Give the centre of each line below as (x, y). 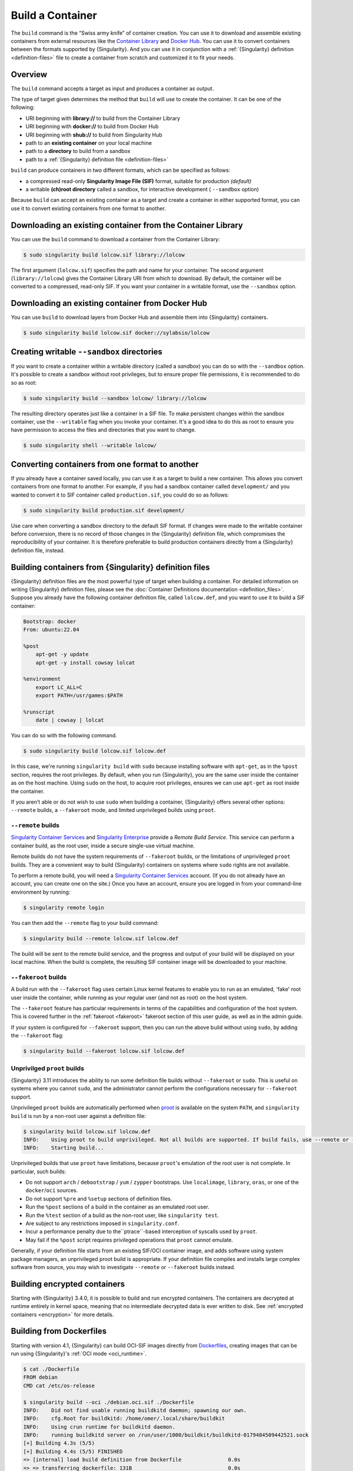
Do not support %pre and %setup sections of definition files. (99, 1199)
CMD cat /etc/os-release (59, 1385)
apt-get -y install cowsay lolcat (85, 663)
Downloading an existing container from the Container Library (127, 225)
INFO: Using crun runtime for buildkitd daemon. (99, 1427)
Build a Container (54, 15)
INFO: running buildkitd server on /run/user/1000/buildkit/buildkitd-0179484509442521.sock (166, 1435)
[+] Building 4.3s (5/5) (59, 1443)
